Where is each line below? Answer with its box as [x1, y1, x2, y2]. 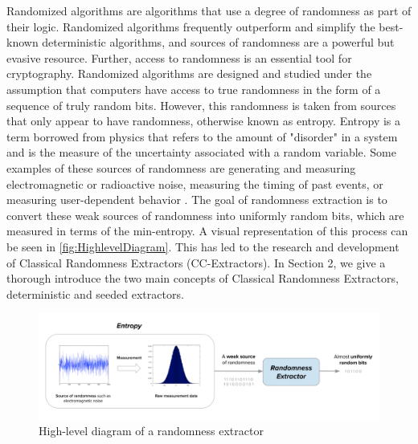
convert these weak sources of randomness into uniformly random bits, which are [6, 206, 404, 223]
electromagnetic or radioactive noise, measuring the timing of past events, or [6, 175, 383, 192]
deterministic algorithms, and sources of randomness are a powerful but [42, 34, 395, 51]
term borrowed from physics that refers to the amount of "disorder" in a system [6, 128, 398, 145]
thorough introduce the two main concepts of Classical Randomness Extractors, [6, 270, 399, 287]
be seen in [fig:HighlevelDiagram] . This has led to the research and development [6, 238, 400, 255]
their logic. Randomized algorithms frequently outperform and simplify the [6, 18, 375, 35]
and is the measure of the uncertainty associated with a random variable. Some [6, 144, 397, 161]
